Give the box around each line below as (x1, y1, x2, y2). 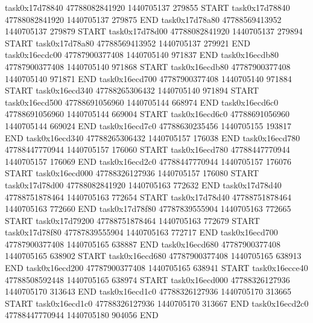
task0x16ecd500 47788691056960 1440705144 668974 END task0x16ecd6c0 (5, 95, 279, 108)
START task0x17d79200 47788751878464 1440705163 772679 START (5, 214, 260, 226)
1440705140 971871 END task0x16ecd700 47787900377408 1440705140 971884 (5, 72, 292, 85)
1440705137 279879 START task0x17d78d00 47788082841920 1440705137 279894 (5, 25, 303, 37)
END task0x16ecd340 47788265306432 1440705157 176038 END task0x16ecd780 (5, 131, 300, 144)
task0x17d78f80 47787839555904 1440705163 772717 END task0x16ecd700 (5, 226, 278, 238)
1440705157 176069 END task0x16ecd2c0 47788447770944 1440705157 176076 (5, 155, 291, 167)
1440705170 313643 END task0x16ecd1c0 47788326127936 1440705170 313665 (5, 285, 291, 298)
